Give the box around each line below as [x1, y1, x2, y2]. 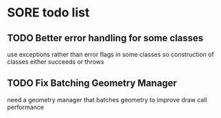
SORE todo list [7, 5, 90, 21]
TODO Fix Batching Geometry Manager [7, 78, 177, 89]
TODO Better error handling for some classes [7, 32, 204, 44]
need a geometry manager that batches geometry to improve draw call [7, 95, 207, 104]
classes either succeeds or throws [7, 58, 104, 66]
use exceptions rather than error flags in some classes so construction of [7, 50, 214, 58]
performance [7, 103, 45, 111]
